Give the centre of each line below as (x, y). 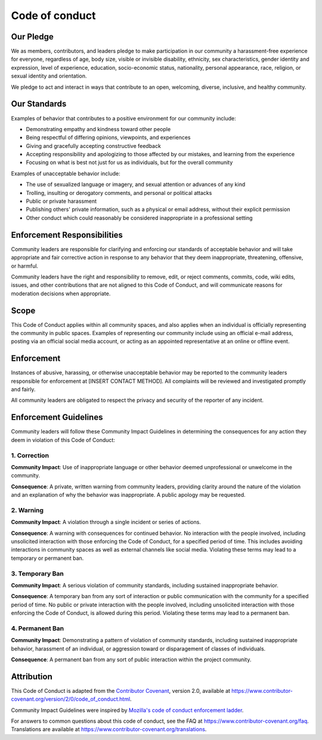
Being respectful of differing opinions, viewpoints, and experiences (108, 138)
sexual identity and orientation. (49, 76)
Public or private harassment (61, 201)
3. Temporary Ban (37, 574)
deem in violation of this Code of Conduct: (63, 440)
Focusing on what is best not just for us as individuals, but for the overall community (129, 162)
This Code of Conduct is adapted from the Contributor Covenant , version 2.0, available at (121, 691)
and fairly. (23, 389)
